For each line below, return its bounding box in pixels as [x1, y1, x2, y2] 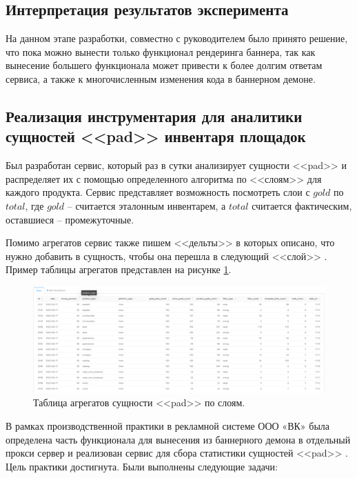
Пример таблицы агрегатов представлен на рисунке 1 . [6, 262, 232, 277]
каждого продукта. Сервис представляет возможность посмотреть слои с [6, 185, 310, 199]
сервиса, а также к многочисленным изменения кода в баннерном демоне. [6, 71, 316, 86]
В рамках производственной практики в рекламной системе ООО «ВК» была [6, 418, 329, 432]
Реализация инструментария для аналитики [6, 105, 303, 126]
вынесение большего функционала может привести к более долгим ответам [6, 58, 323, 72]
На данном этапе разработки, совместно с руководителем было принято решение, [6, 31, 348, 46]
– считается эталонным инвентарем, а [67, 198, 226, 212]
